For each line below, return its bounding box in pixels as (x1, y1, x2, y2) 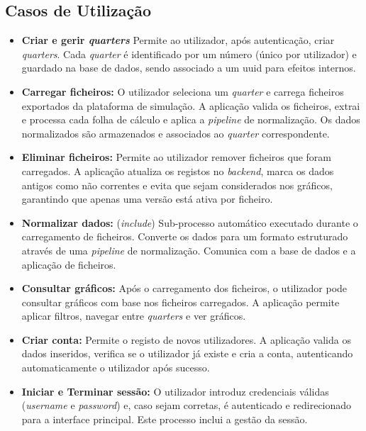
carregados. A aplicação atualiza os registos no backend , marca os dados (21, 163, 334, 178)
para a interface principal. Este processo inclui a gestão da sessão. (21, 411, 308, 426)
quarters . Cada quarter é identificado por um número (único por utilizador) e (21, 46, 357, 61)
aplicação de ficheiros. (21, 257, 116, 272)
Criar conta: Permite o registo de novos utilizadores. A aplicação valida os (21, 332, 351, 347)
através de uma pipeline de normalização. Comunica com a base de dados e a (21, 242, 356, 257)
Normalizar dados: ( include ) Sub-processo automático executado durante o (21, 215, 358, 230)
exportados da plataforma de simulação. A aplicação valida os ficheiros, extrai (21, 98, 360, 113)
